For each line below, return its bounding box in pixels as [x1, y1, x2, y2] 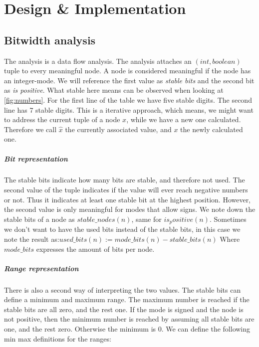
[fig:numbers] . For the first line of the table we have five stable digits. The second [4, 94, 252, 105]
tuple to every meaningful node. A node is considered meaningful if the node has [4, 65, 251, 76]
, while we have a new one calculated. [126, 114, 241, 125]
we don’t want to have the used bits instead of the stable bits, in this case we [4, 224, 241, 234]
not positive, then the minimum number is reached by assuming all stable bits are [4, 314, 255, 324]
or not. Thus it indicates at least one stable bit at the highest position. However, [4, 194, 251, 204]
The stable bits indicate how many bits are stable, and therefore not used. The [4, 174, 245, 185]
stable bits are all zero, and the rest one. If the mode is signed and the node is [4, 304, 244, 314]
